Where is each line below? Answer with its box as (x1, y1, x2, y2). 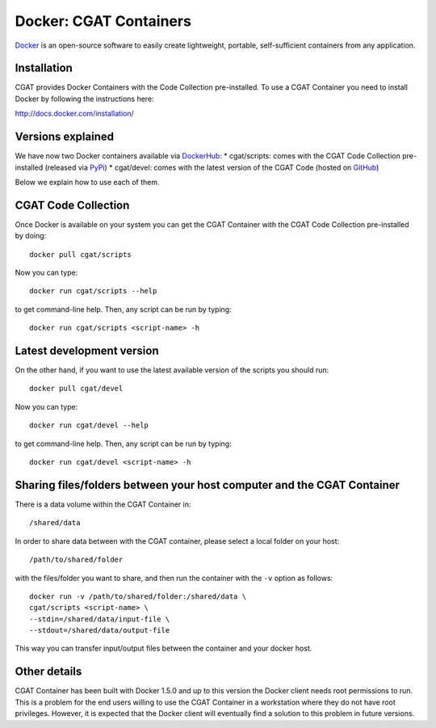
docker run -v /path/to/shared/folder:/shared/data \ (29, 591, 246, 601)
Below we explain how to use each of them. (15, 177, 161, 187)
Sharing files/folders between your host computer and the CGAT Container (15, 478, 400, 492)
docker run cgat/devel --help (29, 421, 149, 430)
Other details (15, 665, 82, 679)
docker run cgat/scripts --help (29, 287, 157, 296)
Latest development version (15, 343, 159, 357)
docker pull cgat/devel (29, 384, 124, 393)
